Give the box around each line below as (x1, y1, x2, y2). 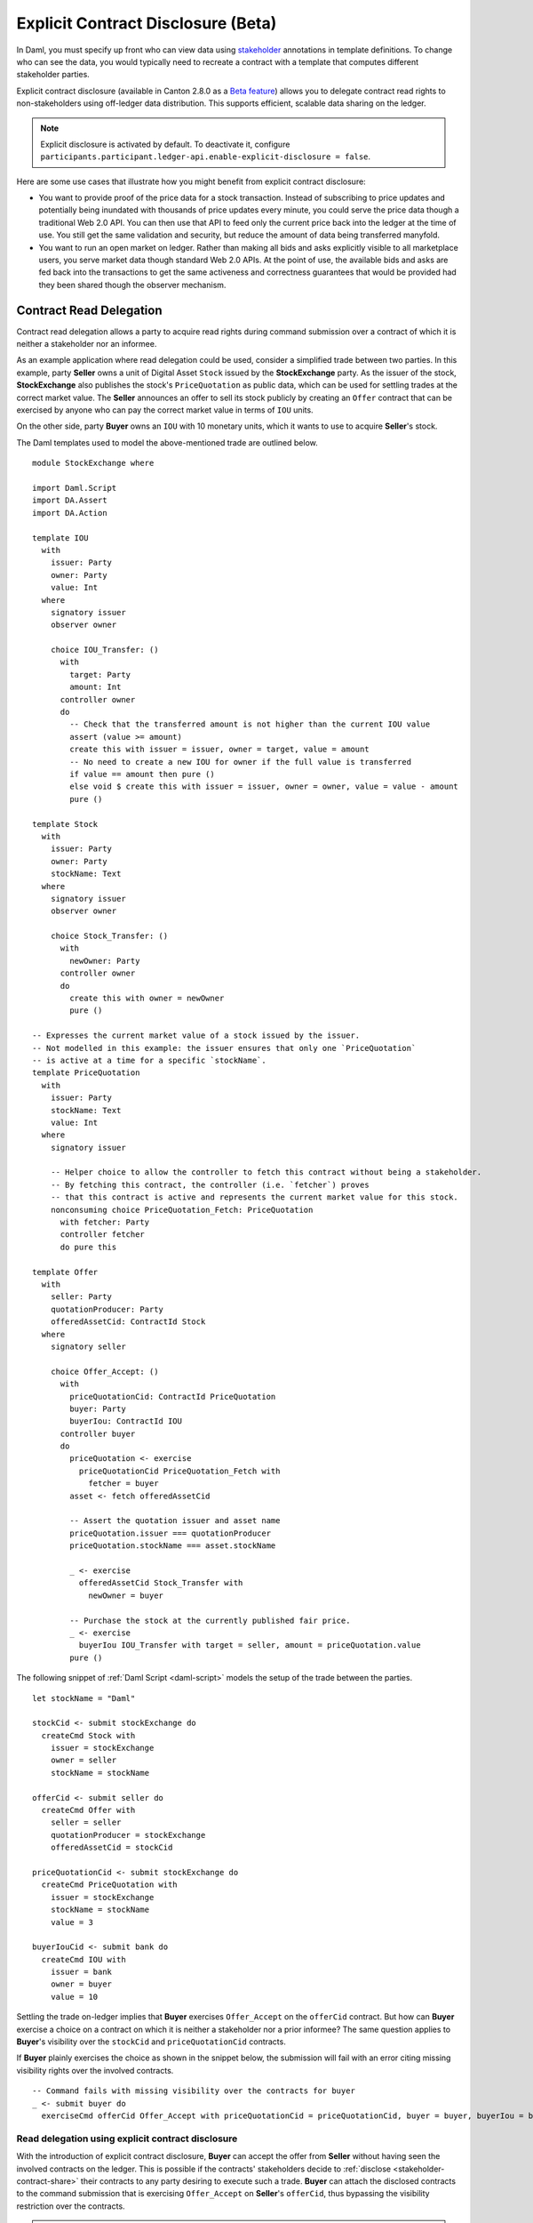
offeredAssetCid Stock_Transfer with (78, 1578, 243, 1588)
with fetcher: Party (60, 1217, 150, 1227)
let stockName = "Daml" (32, 1693, 136, 1703)
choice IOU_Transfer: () (50, 645, 159, 655)
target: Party (69, 670, 131, 679)
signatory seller (50, 1341, 126, 1352)
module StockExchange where (32, 458, 155, 469)
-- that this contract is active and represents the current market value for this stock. (50, 1192, 459, 1202)
